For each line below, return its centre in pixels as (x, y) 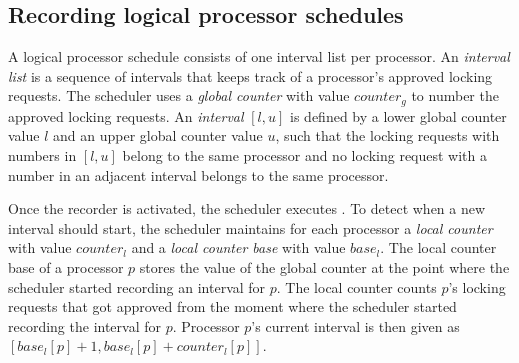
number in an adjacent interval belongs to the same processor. (198, 174)
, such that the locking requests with (387, 135)
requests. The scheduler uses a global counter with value (179, 95)
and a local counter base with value (238, 247)
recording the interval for (85, 325)
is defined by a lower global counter (398, 115)
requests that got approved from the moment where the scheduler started (232, 306)
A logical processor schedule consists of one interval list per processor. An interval (259, 56)
